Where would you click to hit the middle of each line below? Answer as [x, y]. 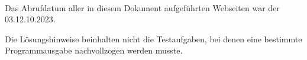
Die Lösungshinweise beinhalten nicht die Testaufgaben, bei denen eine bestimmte [153, 39]
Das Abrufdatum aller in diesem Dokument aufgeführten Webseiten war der [142, 7]
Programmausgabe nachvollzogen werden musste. [94, 50]
